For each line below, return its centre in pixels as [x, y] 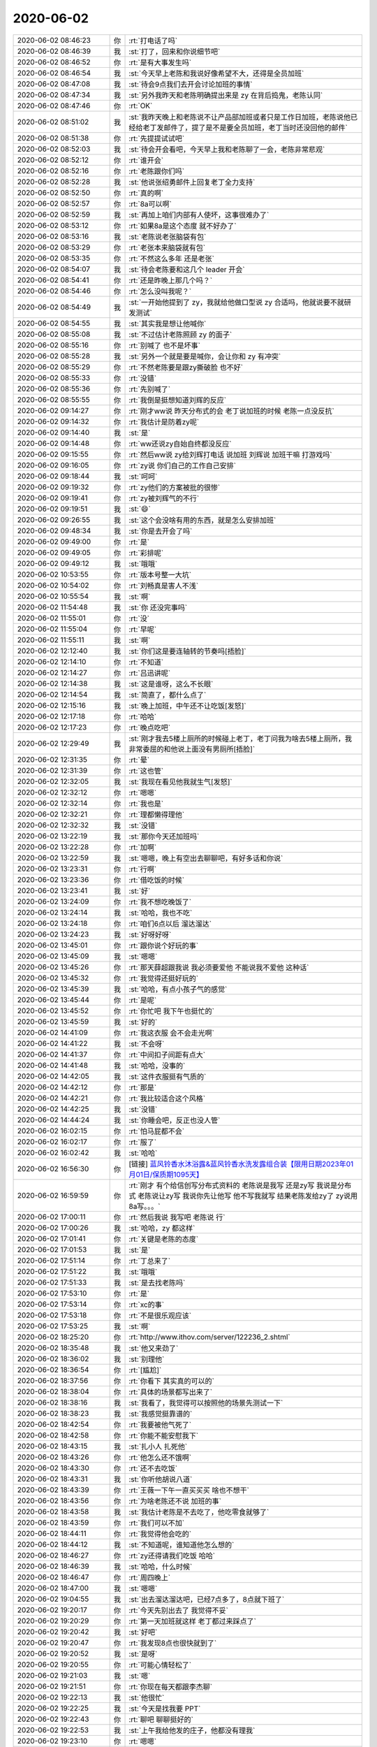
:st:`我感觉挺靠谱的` [161, 1414]
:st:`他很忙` [147, 1697]
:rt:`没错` [143, 378]
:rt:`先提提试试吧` [157, 138]
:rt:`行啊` [143, 869]
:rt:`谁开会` [146, 160]
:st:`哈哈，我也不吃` [161, 913]
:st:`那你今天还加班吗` [164, 836]
